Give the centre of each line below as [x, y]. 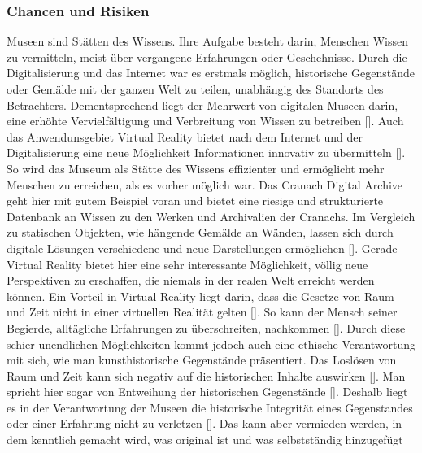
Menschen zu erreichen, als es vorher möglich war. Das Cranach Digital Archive [205, 184]
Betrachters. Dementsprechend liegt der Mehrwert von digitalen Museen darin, [202, 105]
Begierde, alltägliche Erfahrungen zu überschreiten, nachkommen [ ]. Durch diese [206, 327]
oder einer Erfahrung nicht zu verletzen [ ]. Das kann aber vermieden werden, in [204, 423]
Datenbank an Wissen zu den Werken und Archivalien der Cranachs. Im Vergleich [211, 216]
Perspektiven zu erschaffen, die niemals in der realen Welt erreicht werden [191, 280]
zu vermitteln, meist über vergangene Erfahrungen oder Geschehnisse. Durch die [207, 57]
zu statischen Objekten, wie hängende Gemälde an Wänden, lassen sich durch [200, 232]
